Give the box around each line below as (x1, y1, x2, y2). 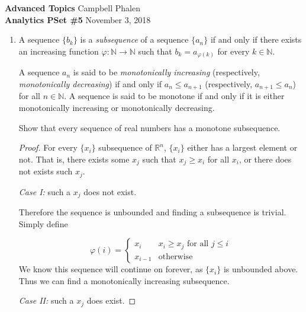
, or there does (239, 152, 292, 165)
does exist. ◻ (86, 294, 136, 307)
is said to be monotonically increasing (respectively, (73, 66, 260, 78)
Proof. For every (18, 141, 78, 154)
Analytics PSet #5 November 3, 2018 (5, 13, 151, 26)
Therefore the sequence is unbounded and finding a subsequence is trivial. (18, 206, 286, 218)
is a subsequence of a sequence (80, 33, 189, 46)
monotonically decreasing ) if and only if (18, 77, 162, 90)
